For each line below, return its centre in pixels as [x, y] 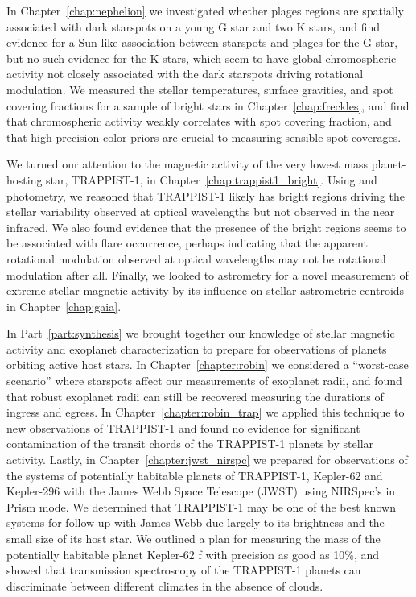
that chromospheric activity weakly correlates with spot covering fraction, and [199, 121]
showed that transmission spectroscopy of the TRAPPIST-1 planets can [184, 570]
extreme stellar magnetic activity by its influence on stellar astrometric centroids [206, 290]
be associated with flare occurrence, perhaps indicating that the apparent [187, 243]
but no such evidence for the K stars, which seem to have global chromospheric [202, 58]
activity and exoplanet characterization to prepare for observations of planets [197, 348]
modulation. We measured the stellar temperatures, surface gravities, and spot [200, 89]
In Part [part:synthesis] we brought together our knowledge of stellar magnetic [201, 333]
